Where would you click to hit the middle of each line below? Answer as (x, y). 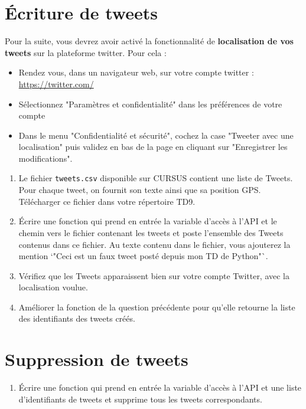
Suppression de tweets (97, 359)
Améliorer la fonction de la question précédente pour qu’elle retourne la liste (157, 307)
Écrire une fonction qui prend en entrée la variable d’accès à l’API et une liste (160, 387)
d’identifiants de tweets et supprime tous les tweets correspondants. (140, 399)
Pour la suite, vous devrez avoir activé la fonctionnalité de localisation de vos (149, 41)
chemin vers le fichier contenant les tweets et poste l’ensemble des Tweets (151, 232)
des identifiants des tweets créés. (77, 318)
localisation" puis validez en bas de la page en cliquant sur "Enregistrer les (153, 147)
